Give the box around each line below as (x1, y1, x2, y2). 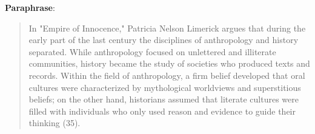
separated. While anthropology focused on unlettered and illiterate (28, 45, 276, 58)
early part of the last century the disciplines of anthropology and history (28, 33, 299, 46)
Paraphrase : (5, 1, 55, 13)
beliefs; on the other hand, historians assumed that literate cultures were (28, 93, 299, 106)
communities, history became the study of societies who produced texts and (28, 57, 310, 70)
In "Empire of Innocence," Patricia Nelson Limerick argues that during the (28, 21, 306, 34)
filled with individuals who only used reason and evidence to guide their (28, 104, 296, 117)
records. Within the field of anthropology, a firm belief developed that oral (28, 69, 305, 81)
